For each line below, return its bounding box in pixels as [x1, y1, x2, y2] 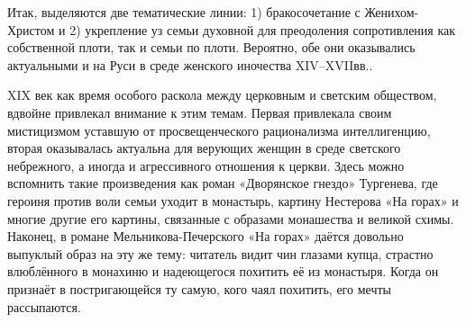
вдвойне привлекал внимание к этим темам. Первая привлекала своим [7, 103, 392, 121]
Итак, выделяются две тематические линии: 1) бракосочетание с [7, 3, 361, 21]
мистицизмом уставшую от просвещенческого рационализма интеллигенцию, [7, 121, 431, 139]
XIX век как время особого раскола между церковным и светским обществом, [7, 85, 437, 104]
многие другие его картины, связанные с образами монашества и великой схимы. [7, 209, 454, 228]
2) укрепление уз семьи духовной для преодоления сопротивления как [69, 20, 456, 39]
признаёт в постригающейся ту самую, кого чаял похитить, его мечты [7, 279, 391, 298]
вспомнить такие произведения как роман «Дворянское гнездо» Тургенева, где [7, 174, 438, 192]
